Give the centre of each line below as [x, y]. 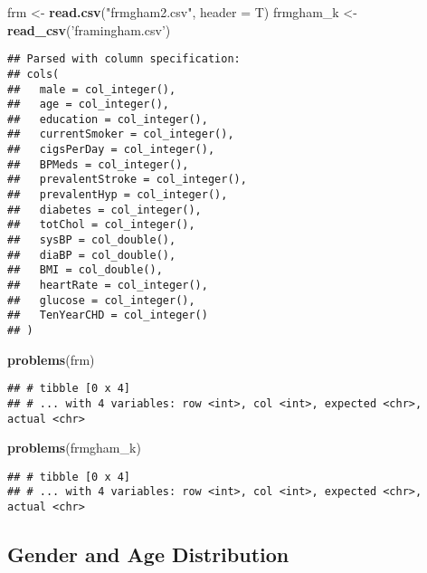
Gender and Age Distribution [148, 554]
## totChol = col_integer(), [101, 225]
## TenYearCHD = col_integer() [108, 315]
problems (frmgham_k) [74, 448]
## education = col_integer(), [108, 119]
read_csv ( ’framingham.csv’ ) [89, 29]
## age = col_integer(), [88, 105]
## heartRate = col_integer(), [108, 286]
